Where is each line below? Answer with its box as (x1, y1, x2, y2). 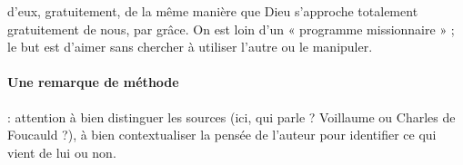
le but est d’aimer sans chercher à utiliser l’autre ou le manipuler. (7, 37, 373, 56)
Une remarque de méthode (7, 73, 179, 92)
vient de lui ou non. (7, 142, 116, 161)
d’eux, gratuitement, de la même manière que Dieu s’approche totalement (7, 2, 418, 20)
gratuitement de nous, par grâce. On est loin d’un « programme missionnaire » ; (7, 19, 455, 38)
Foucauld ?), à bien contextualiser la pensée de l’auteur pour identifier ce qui (7, 125, 437, 144)
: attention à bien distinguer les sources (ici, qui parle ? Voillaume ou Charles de (7, 107, 456, 126)
